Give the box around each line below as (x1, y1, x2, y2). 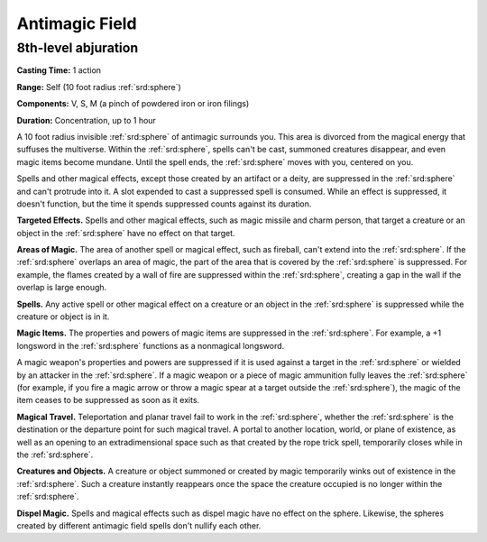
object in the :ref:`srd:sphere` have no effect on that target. (16, 227, 235, 238)
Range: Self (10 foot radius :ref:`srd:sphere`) (16, 81, 182, 92)
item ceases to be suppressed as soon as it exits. (16, 395, 200, 406)
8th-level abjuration (16, 40, 139, 56)
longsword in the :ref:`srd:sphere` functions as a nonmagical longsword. (16, 340, 285, 351)
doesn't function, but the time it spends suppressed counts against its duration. (16, 198, 312, 209)
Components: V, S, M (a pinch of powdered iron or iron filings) (16, 98, 250, 109)
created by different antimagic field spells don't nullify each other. (16, 519, 262, 531)
